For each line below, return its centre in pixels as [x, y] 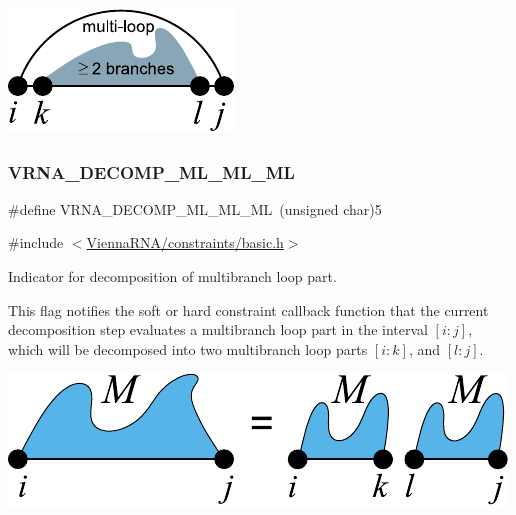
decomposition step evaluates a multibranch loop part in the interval [218, 329]
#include [36, 242]
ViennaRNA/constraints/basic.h [185, 242]
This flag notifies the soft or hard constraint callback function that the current [248, 309]
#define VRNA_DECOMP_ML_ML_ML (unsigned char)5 [195, 208]
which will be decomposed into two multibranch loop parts [188, 348]
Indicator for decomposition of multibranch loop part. [172, 276]
